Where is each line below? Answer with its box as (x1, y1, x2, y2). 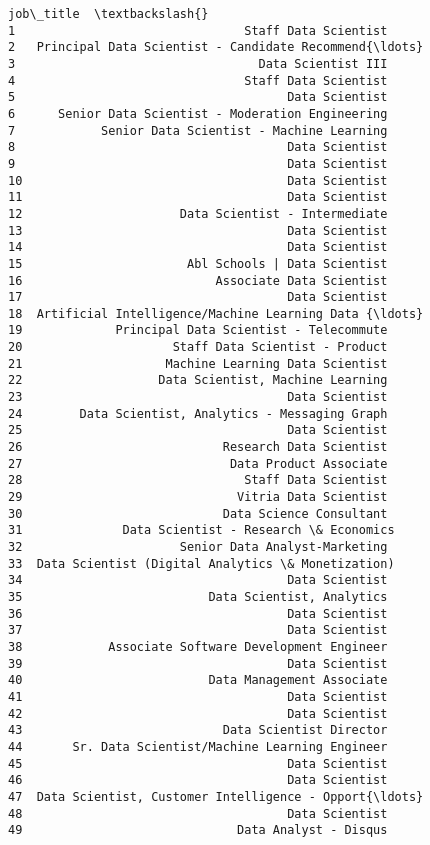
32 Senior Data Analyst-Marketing (8, 540, 388, 554)
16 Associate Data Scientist (8, 273, 388, 288)
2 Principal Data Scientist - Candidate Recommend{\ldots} (8, 40, 424, 55)
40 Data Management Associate (8, 673, 388, 688)
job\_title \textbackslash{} (8, 7, 209, 21)
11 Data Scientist (8, 190, 388, 205)
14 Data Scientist (8, 240, 388, 255)
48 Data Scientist (8, 806, 388, 821)
